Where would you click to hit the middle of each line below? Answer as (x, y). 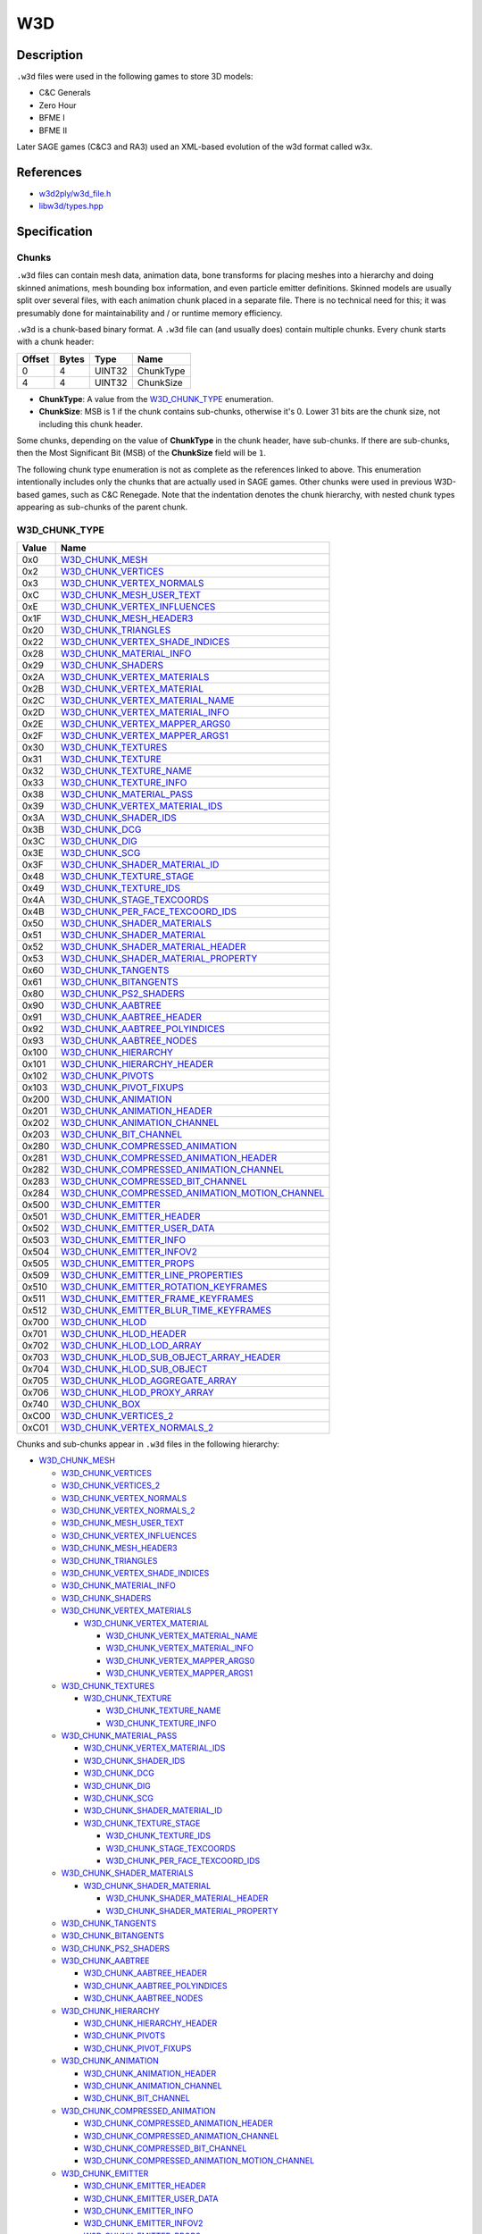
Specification (54, 232)
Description (50, 55)
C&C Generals (65, 93)
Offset (36, 359)
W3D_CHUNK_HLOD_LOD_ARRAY (131, 1346)
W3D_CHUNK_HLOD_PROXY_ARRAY (137, 1392)
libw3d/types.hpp (71, 206)
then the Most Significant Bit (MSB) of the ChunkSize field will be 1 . (141, 453)
